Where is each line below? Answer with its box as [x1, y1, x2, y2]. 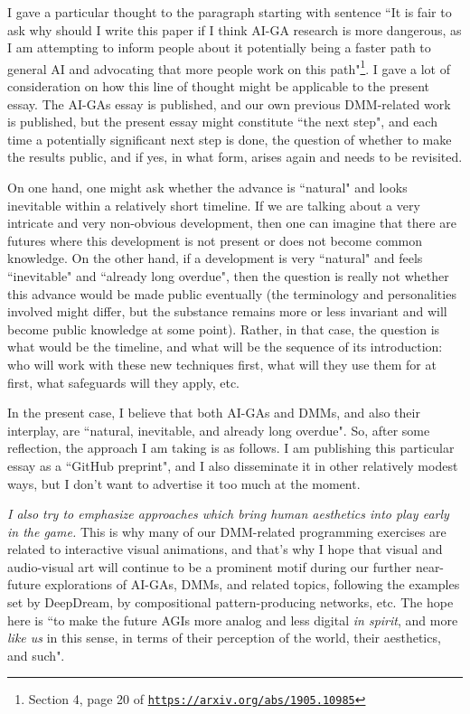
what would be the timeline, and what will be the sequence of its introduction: [7, 337, 443, 356]
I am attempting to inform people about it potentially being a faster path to [7, 38, 431, 57]
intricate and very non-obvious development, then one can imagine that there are [7, 213, 456, 232]
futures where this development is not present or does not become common [7, 230, 422, 249]
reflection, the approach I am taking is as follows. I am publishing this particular [7, 438, 455, 457]
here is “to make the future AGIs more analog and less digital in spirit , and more [7, 610, 458, 629]
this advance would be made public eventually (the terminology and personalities [7, 284, 456, 303]
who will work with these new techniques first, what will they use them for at [7, 354, 437, 373]
